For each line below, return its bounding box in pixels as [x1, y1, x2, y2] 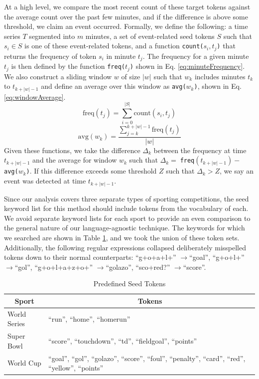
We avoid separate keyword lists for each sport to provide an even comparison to [4, 212, 251, 223]
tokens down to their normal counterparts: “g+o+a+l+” [4, 252, 176, 262]
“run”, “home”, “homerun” [48, 313, 130, 324]
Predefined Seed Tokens [93, 278, 166, 289]
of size [121, 71, 140, 81]
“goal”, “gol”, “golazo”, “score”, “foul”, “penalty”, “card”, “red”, [48, 353, 246, 363]
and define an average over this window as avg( [41, 81, 186, 91]
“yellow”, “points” [48, 363, 104, 373]
